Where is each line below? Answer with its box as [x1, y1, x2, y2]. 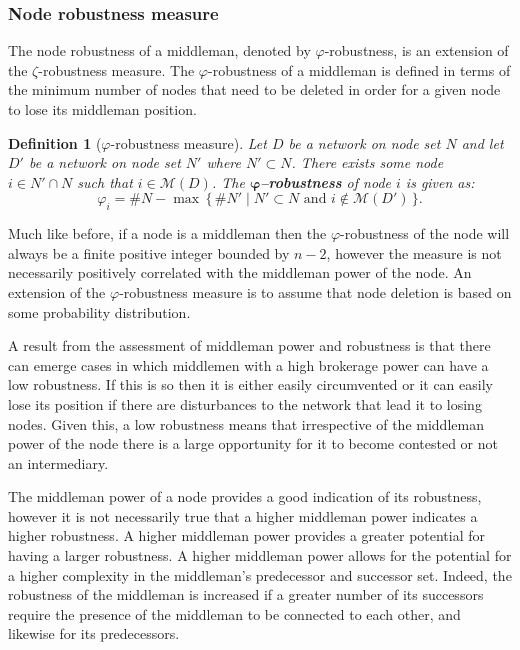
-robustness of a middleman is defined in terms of [208, 59, 511, 80]
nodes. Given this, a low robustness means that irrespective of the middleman [8, 413, 484, 434]
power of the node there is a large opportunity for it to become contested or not [8, 433, 498, 454]
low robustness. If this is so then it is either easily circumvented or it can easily [8, 374, 493, 395]
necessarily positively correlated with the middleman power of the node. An [8, 262, 472, 283]
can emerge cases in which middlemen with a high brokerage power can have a [8, 354, 489, 375]
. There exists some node [291, 152, 444, 173]
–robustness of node [260, 171, 391, 192]
